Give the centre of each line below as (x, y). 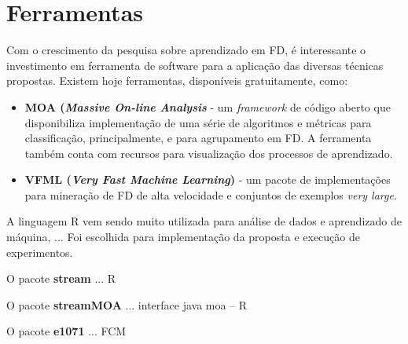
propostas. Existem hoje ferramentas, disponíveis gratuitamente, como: (177, 81)
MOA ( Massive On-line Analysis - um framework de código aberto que (208, 106)
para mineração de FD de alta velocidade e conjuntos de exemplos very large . (211, 194)
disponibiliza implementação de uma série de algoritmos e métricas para (198, 122)
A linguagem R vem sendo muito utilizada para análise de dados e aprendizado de (204, 221)
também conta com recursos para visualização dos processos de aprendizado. (209, 153)
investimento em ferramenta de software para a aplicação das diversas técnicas (195, 65)
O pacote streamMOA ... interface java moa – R (127, 304)
